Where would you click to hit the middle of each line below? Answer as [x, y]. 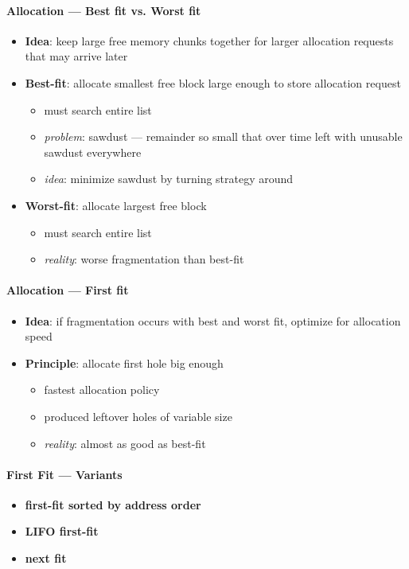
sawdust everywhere [93, 152]
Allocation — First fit [68, 290]
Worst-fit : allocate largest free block [116, 205]
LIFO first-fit [62, 531]
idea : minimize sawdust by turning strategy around [169, 179]
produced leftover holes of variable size [138, 416]
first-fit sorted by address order [113, 504]
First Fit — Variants [64, 474]
